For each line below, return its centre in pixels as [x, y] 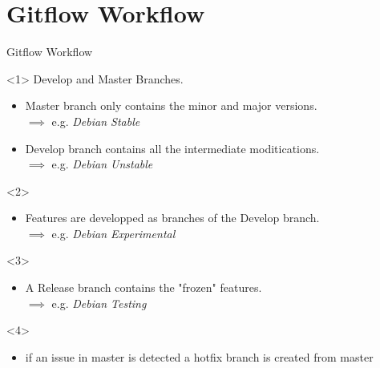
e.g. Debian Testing [99, 303]
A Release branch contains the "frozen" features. [144, 287]
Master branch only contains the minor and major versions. [171, 105]
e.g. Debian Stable [96, 121]
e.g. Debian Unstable [102, 164]
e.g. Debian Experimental [113, 233]
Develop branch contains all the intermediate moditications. [172, 148]
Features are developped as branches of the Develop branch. [172, 218]
